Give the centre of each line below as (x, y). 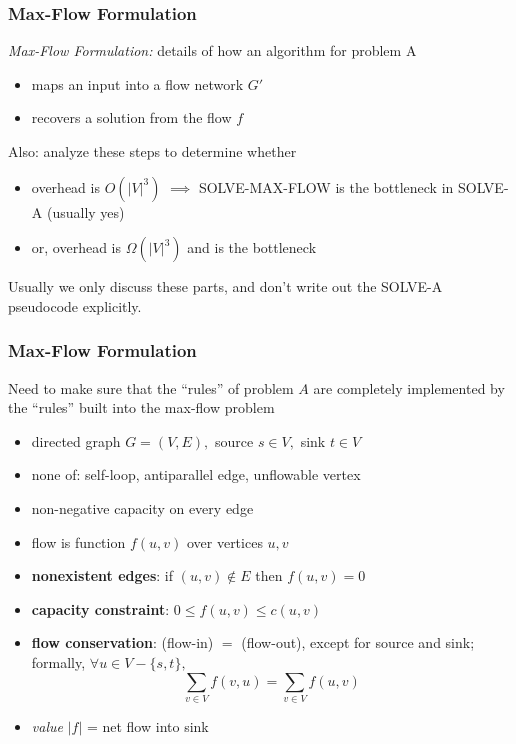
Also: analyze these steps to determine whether (152, 151)
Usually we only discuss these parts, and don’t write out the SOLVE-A (225, 286)
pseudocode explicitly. (75, 305)
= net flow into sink (147, 725)
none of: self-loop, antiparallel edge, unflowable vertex (196, 474)
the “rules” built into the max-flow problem (141, 407)
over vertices (224, 541)
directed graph (76, 440)
